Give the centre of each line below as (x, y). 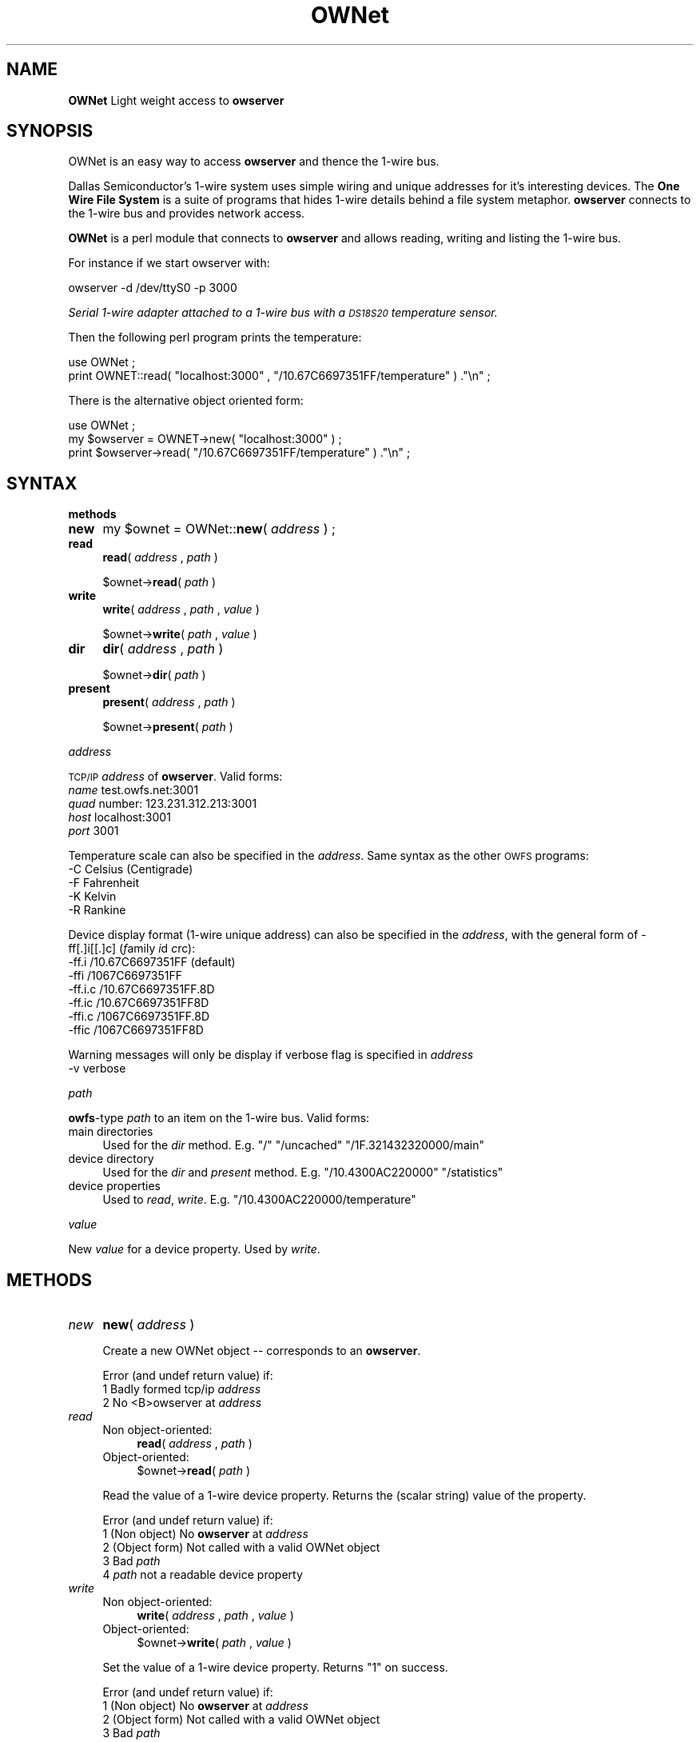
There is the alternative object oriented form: (186, 401)
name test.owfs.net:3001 (133, 790)
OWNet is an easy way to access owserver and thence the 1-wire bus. (254, 162)
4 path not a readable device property (203, 1575)
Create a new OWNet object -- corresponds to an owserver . (262, 1351)
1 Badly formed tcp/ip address (182, 1389)
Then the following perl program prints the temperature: (215, 338)
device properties (114, 1186)
